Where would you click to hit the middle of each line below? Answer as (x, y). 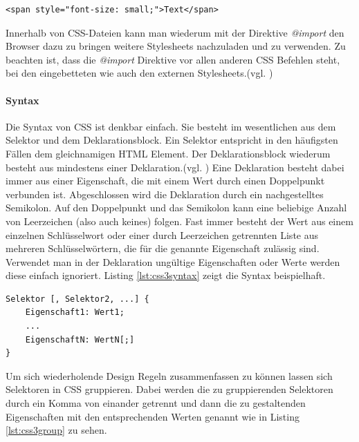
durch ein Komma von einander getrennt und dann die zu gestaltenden (156, 403)
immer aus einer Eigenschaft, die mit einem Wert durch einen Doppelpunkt (165, 181)
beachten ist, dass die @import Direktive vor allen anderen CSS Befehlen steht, (173, 59)
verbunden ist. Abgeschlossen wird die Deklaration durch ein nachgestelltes (165, 194)
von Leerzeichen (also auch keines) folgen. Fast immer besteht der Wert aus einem (179, 221)
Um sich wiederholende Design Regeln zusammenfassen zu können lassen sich (169, 375)
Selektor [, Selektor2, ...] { (77, 299)
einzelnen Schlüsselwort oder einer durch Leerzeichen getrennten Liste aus (162, 234)
